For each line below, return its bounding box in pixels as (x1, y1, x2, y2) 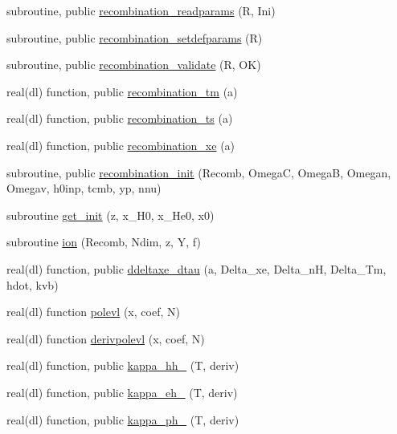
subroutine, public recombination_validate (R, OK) (6, 56, 261, 73)
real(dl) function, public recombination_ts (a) (6, 110, 233, 127)
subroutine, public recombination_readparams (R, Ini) (6, 2, 276, 18)
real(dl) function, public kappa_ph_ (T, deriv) (6, 411, 239, 428)
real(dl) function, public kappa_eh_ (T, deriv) (6, 383, 238, 400)
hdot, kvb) (6, 276, 59, 293)
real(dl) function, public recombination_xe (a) (6, 136, 235, 153)
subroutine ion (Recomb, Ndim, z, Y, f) (6, 233, 201, 250)
